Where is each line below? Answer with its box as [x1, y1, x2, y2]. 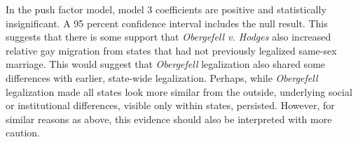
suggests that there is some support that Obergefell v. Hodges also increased [6, 29, 331, 44]
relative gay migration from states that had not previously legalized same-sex [6, 43, 337, 57]
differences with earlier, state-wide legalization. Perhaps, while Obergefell [6, 70, 318, 85]
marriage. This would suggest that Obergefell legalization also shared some [6, 57, 326, 71]
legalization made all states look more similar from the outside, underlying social [6, 84, 352, 99]
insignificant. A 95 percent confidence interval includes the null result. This [6, 15, 328, 30]
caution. [6, 125, 41, 140]
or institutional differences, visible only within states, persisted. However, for [6, 98, 335, 113]
